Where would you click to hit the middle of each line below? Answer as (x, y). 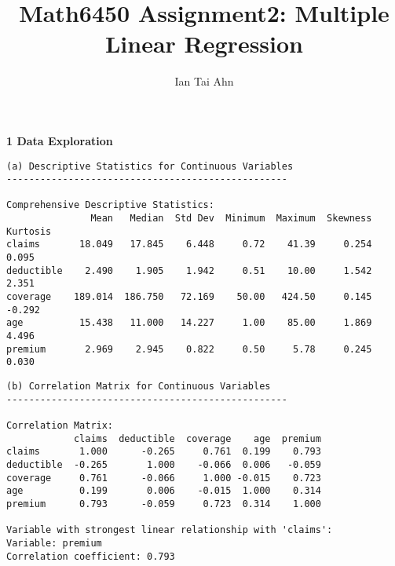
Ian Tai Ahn (204, 81)
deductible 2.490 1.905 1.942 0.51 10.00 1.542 (189, 270)
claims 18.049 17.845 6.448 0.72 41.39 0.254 (189, 245)
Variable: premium (54, 543)
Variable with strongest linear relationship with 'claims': (170, 530)
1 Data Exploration (60, 140)
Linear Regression (204, 44)
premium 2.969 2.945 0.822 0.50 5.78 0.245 (189, 349)
